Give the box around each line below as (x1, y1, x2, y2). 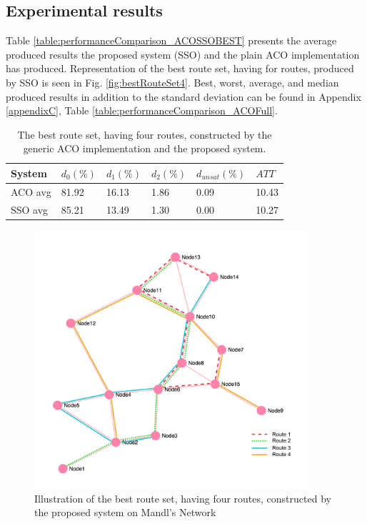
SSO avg (11, 202, 49, 217)
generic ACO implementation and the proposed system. (23, 141, 266, 156)
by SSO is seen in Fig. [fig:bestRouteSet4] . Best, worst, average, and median (6, 74, 339, 89)
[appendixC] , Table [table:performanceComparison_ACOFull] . (6, 103, 278, 118)
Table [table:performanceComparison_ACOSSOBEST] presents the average (6, 33, 337, 48)
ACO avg (11, 184, 51, 199)
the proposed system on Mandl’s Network (34, 505, 216, 520)
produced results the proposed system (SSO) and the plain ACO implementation (6, 46, 360, 61)
